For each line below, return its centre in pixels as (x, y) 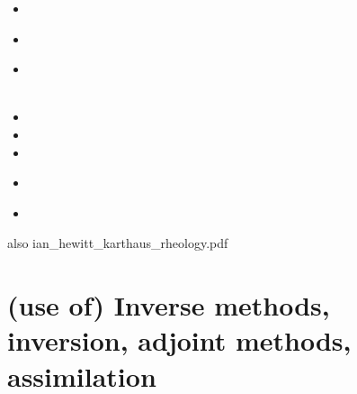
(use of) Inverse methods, (169, 305)
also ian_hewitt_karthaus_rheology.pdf (118, 243)
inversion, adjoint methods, (179, 340)
